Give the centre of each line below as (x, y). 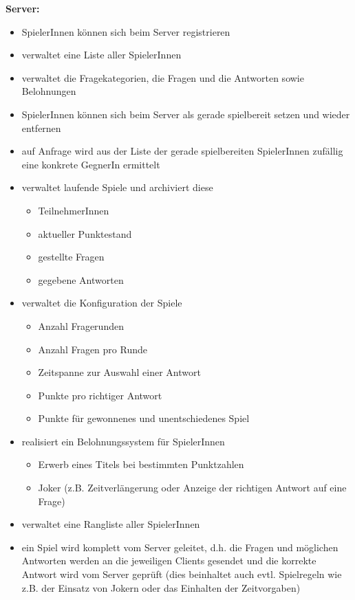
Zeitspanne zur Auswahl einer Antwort (119, 372)
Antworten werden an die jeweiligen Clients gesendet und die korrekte (169, 560)
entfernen (41, 127)
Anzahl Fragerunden (81, 325)
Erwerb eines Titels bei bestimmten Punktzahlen (141, 464)
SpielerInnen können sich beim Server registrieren (126, 31)
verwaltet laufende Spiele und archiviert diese (117, 187)
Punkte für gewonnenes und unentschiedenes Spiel (144, 418)
